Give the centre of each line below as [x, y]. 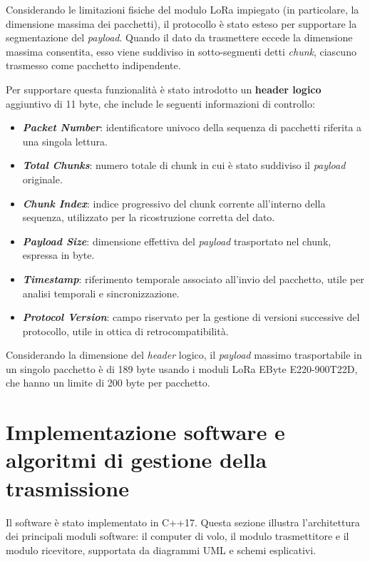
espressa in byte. [58, 255]
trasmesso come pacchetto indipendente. [93, 65]
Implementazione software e [145, 432]
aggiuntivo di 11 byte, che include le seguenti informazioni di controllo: [160, 103]
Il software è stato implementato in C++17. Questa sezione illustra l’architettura [183, 522]
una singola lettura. [65, 141]
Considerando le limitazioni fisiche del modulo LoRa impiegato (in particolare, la [183, 9]
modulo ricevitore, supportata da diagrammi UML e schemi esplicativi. [161, 550]
